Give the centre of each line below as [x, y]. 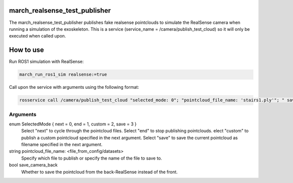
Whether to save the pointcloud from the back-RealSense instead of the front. [99, 172]
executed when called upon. [37, 36]
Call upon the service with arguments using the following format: [74, 87]
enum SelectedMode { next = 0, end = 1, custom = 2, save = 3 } [73, 124]
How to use [26, 50]
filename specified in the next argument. [62, 144]
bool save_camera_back [33, 165]
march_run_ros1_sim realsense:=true [63, 75]
